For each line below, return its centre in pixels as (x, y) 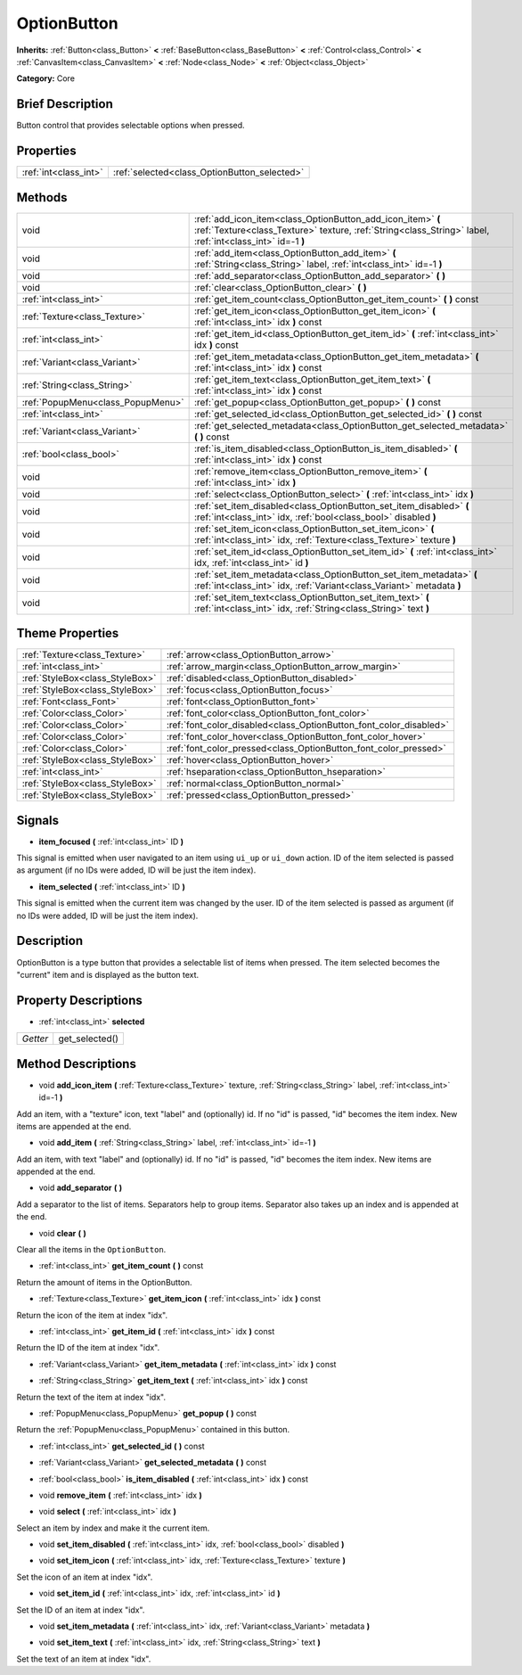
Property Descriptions (79, 1000)
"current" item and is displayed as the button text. (108, 974)
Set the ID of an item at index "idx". (81, 1610)
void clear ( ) (62, 1233)
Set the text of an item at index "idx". (84, 1659)
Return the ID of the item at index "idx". (88, 1348)
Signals (38, 820)
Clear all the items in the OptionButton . (91, 1250)
